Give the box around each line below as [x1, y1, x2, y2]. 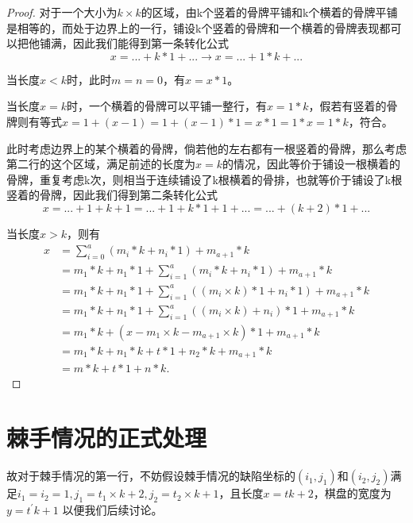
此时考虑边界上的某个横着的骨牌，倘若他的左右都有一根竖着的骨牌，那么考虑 [6, 140, 407, 156]
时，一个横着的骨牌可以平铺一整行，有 [66, 98, 267, 114]
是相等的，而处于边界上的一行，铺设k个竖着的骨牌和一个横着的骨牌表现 [6, 19, 380, 36]
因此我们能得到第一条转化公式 [72, 35, 229, 52]
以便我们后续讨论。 [62, 501, 163, 517]
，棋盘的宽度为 [313, 485, 392, 502]
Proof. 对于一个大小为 [6, 4, 118, 20]
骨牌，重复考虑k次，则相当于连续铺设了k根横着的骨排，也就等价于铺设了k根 [6, 171, 403, 187]
